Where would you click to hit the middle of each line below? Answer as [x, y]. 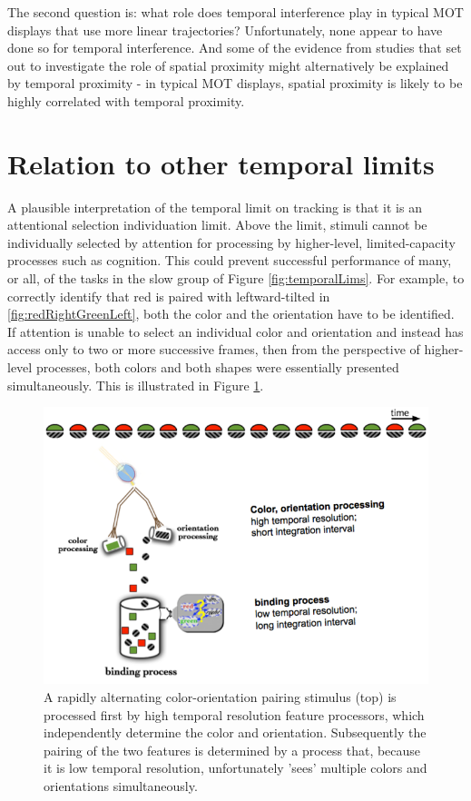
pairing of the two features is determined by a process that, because [232, 750]
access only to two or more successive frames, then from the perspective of [214, 349]
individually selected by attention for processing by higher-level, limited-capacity [231, 242]
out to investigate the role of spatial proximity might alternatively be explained [228, 65]
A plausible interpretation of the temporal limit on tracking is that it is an [215, 207]
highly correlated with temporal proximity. [126, 100]
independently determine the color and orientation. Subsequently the [235, 732]
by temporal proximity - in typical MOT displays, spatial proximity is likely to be [235, 83]
